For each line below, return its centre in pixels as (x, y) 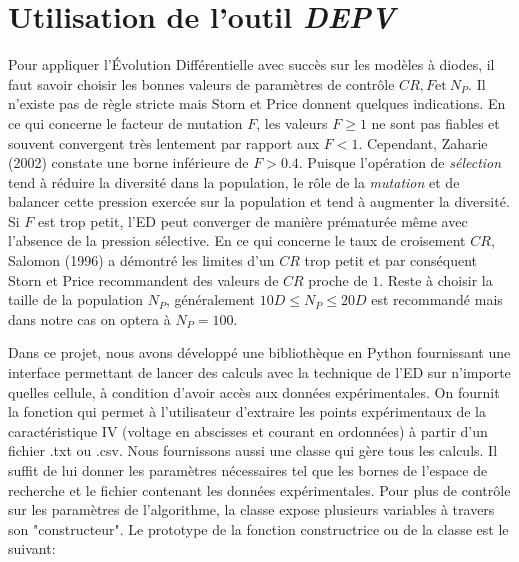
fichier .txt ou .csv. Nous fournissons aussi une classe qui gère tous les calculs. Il (253, 450)
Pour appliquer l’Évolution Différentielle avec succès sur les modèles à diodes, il (251, 64)
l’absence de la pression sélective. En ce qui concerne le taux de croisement (237, 240)
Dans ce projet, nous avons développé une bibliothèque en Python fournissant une (259, 352)
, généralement (210, 299)
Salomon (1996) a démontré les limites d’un (141, 260)
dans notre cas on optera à (89, 318)
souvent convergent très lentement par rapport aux (164, 142)
